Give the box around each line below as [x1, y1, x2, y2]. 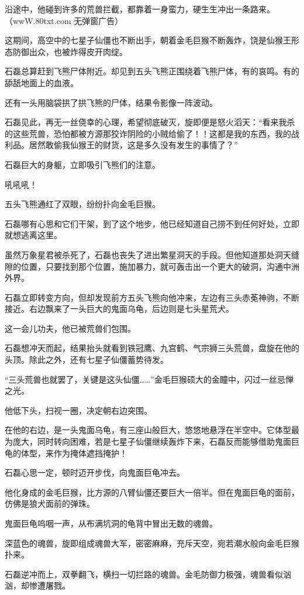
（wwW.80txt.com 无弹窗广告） [5, 14, 123, 26]
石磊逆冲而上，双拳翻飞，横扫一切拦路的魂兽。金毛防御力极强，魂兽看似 [5, 568, 283, 580]
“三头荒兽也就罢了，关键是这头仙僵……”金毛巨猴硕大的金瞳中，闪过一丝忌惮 [5, 373, 293, 385]
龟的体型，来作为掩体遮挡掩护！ [5, 446, 127, 459]
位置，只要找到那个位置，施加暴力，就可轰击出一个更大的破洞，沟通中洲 [20, 260, 299, 272]
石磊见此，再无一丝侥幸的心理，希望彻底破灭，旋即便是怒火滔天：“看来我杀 [5, 116, 295, 128]
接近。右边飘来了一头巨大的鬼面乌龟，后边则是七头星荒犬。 [5, 302, 234, 315]
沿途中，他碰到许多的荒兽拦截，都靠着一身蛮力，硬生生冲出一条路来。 [5, 3, 275, 15]
